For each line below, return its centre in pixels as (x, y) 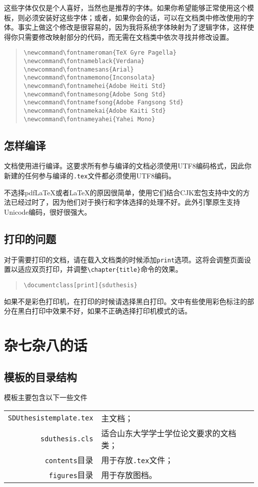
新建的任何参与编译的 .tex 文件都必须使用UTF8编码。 (90, 176)
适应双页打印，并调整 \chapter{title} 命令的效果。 (100, 269)
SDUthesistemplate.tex (51, 418)
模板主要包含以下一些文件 (46, 397)
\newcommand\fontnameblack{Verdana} (84, 61)
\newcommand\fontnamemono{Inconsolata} (89, 78)
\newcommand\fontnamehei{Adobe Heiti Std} (95, 86)
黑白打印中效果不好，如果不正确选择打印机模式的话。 (104, 311)
